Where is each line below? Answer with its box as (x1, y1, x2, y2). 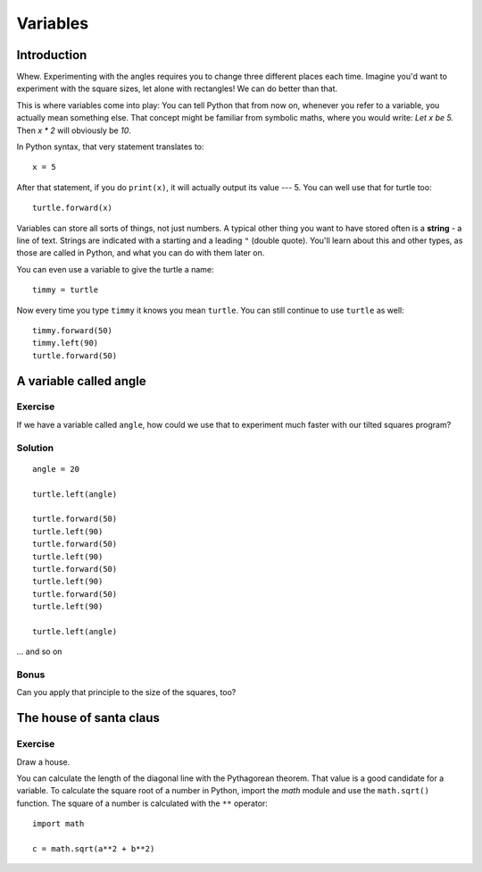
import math (32, 818, 85, 829)
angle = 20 (32, 464, 80, 474)
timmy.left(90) (32, 338, 99, 348)
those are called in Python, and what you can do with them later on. (16, 247, 265, 258)
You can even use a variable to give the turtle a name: (16, 264, 214, 274)
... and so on (16, 646, 62, 657)
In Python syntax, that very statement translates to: (16, 141, 204, 152)
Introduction (16, 47, 87, 63)
